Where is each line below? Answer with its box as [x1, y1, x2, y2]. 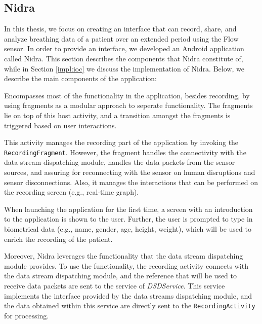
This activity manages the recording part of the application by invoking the [4, 137, 239, 148]
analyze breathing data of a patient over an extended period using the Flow [4, 33, 239, 44]
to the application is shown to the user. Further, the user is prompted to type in [4, 213, 253, 224]
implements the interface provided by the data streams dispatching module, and [4, 290, 252, 301]
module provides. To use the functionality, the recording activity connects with [4, 260, 248, 271]
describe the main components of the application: [4, 73, 157, 84]
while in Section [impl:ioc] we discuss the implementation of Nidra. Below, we [4, 63, 244, 74]
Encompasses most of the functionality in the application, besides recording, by [4, 90, 250, 100]
